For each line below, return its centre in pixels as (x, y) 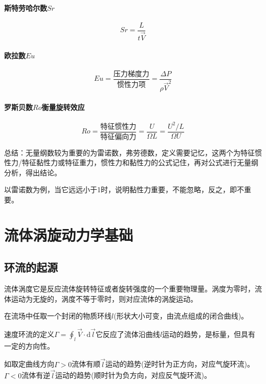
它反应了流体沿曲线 (128, 334)
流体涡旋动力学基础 (69, 234)
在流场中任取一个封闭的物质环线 (58, 316)
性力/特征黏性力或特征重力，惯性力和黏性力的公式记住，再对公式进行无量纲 (131, 162)
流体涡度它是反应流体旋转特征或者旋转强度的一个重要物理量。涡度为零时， (129, 289)
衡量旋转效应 (63, 107)
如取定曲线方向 (29, 364)
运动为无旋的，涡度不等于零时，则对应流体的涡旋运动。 (104, 298)
